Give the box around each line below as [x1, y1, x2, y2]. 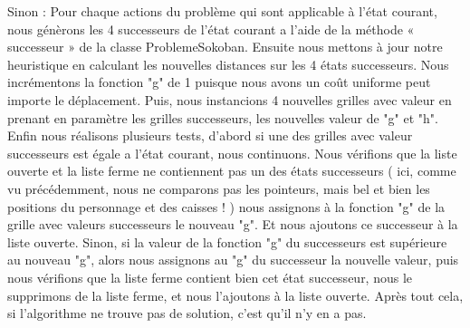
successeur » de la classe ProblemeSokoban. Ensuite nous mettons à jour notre [7, 37, 443, 56]
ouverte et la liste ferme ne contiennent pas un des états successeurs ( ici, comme [7, 161, 456, 180]
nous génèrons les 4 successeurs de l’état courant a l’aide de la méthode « [7, 19, 415, 38]
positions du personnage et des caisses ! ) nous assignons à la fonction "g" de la [7, 197, 446, 216]
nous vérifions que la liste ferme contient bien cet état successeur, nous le [7, 267, 413, 286]
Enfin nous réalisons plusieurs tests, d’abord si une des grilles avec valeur [7, 126, 413, 145]
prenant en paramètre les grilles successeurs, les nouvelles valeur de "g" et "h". [7, 108, 438, 127]
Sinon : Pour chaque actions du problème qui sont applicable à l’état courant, [7, 2, 437, 20]
